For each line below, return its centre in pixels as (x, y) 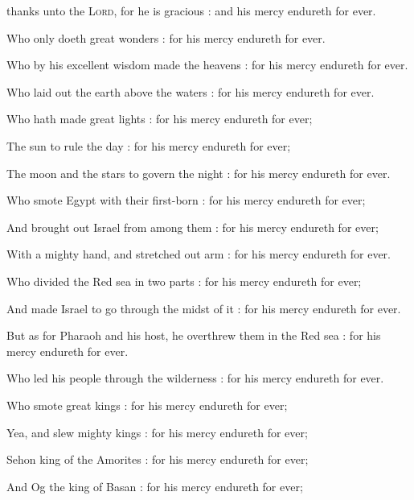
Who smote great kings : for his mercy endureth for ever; (147, 405)
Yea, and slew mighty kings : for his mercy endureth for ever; (157, 432)
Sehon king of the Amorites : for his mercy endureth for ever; (158, 459)
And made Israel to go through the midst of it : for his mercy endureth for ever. (204, 308)
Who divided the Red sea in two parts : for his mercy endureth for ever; (184, 281)
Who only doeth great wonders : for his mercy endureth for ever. (166, 37)
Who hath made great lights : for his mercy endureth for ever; (160, 119)
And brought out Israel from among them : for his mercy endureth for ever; (193, 227)
